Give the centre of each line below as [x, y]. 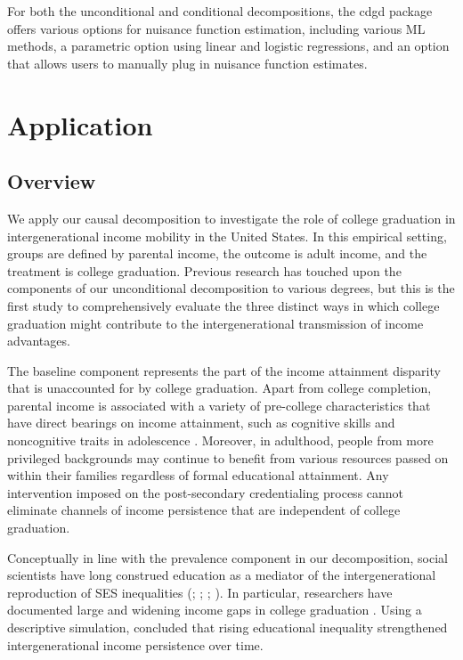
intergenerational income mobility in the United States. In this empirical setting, [227, 236]
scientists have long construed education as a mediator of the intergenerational [222, 575]
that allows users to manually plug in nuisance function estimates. [187, 63]
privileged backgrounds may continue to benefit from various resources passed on [228, 457]
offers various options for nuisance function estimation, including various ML [216, 28]
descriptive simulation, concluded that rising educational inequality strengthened [227, 627]
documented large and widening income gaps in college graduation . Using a [215, 610]
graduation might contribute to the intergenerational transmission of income [215, 323]
